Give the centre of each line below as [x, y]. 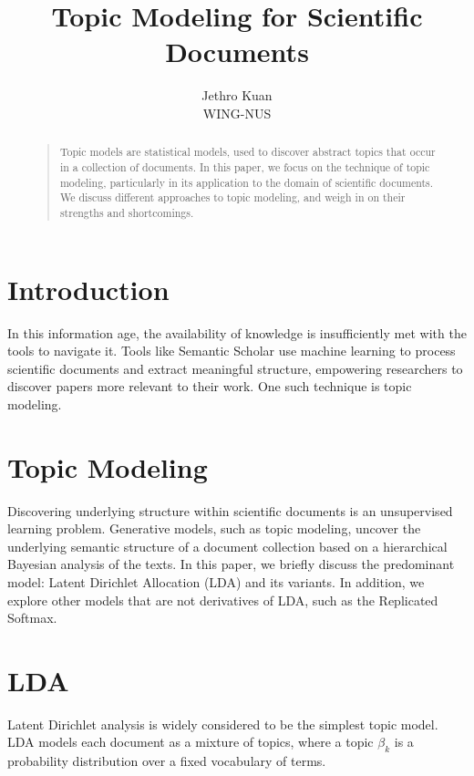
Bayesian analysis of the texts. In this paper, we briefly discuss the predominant [231, 564]
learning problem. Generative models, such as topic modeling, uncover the [214, 528]
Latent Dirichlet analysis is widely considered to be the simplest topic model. [223, 724]
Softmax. [32, 618]
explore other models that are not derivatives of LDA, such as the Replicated [223, 600]
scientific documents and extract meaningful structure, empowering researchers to [235, 368]
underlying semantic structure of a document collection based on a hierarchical [227, 546]
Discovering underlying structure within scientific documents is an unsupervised [230, 510]
